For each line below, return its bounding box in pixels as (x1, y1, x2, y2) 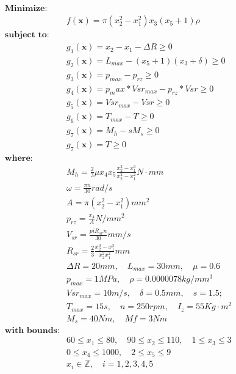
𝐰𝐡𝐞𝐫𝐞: (4, 153, 33, 163)
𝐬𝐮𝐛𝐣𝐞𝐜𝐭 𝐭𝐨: (4, 31, 49, 40)
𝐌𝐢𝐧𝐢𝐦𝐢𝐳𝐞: (4, 4, 48, 13)
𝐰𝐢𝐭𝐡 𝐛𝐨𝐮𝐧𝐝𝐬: (4, 326, 60, 335)
